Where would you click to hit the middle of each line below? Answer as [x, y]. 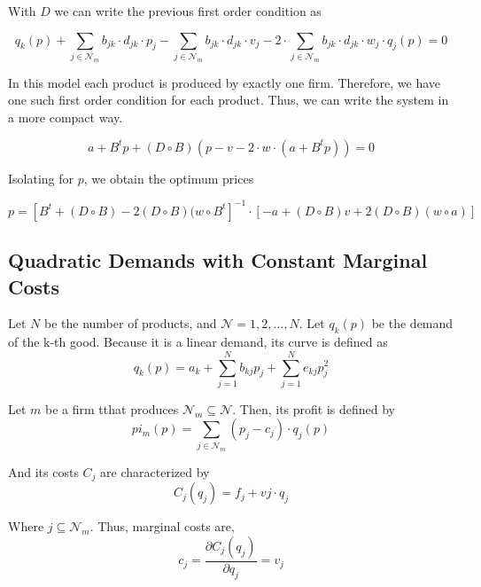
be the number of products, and [130, 323]
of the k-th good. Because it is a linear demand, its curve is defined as [198, 342]
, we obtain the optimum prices [169, 178]
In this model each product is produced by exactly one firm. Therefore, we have [224, 82]
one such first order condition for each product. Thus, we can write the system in [229, 100]
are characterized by [155, 471]
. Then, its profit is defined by [314, 408]
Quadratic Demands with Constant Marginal [218, 260]
